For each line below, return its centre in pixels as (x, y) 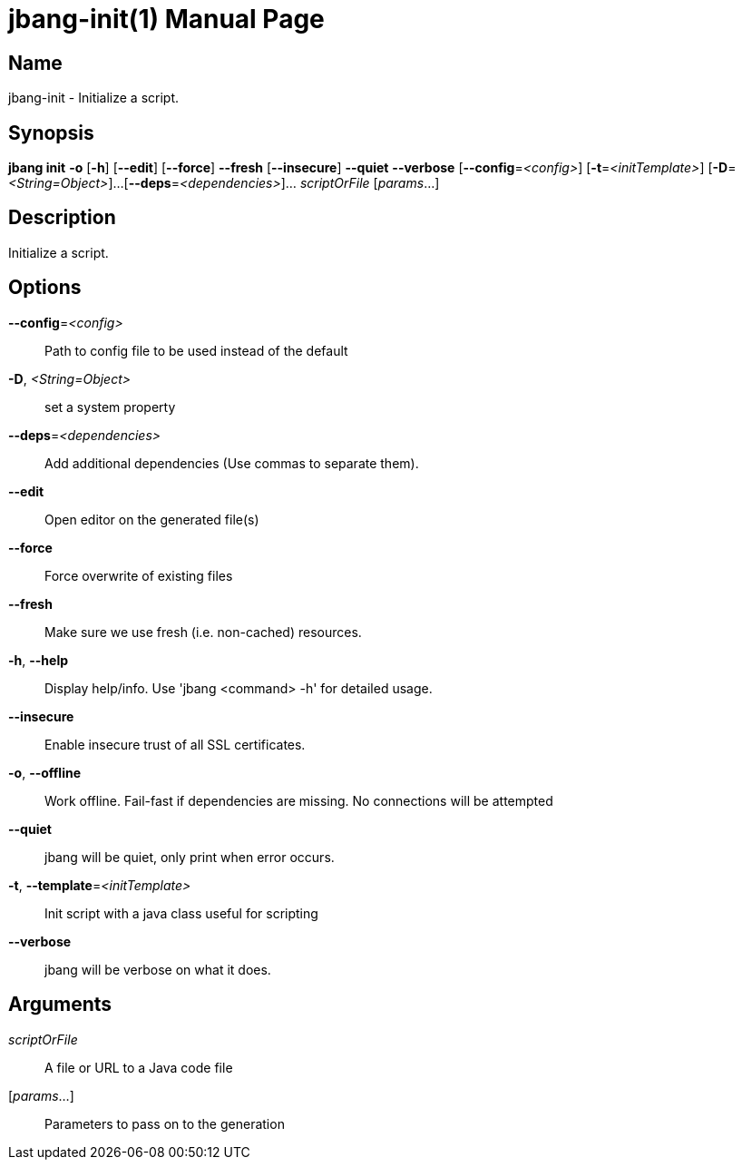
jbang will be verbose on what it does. (158, 969)
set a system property (110, 407)
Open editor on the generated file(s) (152, 519)
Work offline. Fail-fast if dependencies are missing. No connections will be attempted (299, 800)
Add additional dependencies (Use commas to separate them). (232, 463)
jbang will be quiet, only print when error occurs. (190, 857)
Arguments (60, 1005)
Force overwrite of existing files (139, 575)
